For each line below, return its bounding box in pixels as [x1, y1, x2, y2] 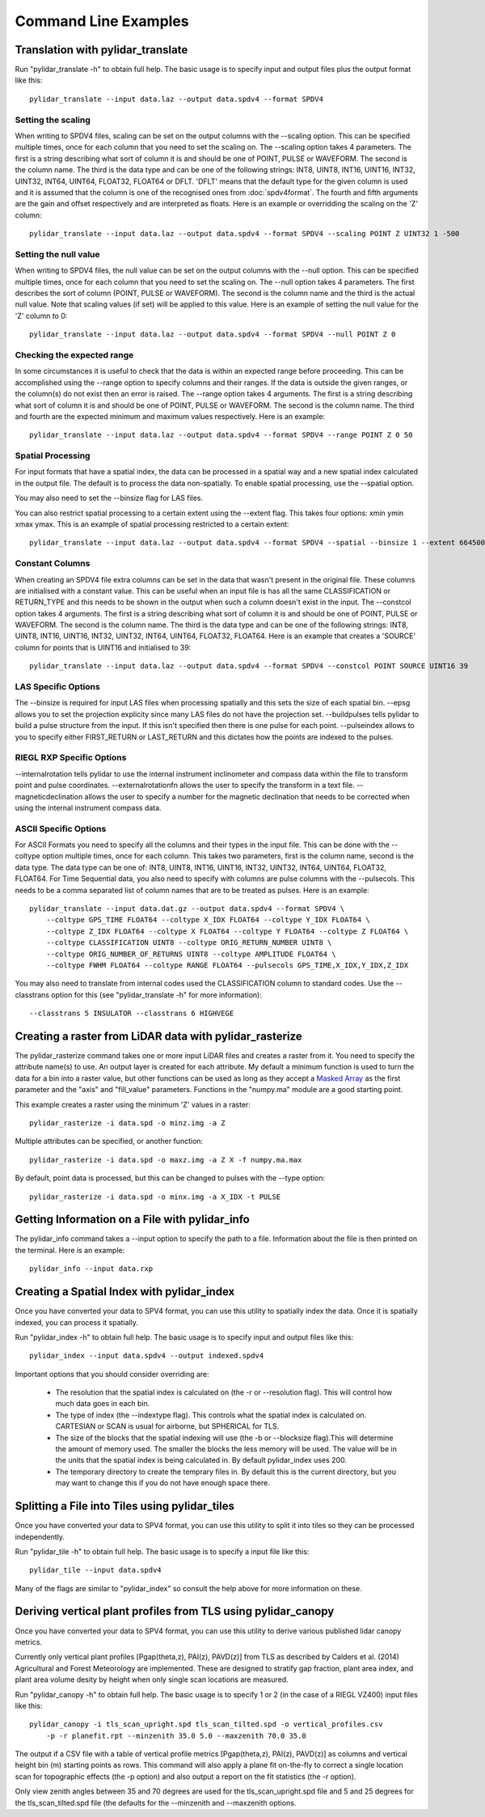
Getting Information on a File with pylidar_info [15, 1213, 250, 1226]
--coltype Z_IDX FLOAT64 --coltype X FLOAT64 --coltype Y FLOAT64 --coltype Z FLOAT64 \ [45, 926, 409, 936]
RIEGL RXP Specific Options [15, 752, 127, 764]
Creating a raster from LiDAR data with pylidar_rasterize [15, 1029, 302, 1043]
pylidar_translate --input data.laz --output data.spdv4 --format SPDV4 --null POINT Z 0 [29, 330, 396, 339]
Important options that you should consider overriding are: [15, 1369, 209, 1379]
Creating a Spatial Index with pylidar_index [15, 1285, 235, 1298]
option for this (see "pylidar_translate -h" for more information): [51, 989, 262, 999]
